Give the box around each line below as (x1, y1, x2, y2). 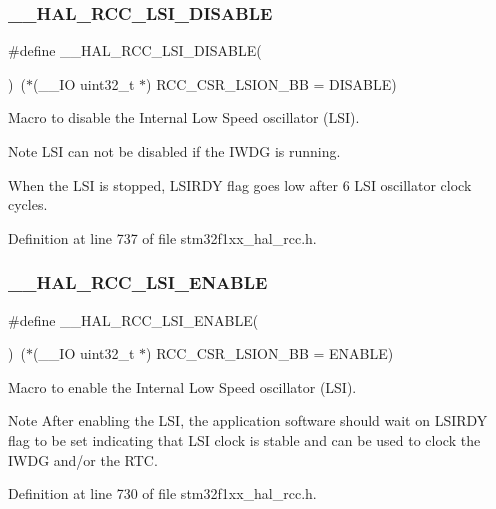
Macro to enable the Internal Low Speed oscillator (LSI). (8, 376, 357, 397)
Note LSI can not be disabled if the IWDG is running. (8, 141, 341, 161)
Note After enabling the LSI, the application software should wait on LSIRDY (8, 410, 488, 431)
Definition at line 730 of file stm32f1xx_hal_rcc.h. (8, 483, 317, 504)
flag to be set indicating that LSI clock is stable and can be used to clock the (8, 429, 481, 450)
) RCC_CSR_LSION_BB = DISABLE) (146, 73, 397, 94)
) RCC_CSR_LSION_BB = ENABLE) (146, 343, 394, 364)
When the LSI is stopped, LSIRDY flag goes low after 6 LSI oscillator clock (8, 174, 472, 195)
